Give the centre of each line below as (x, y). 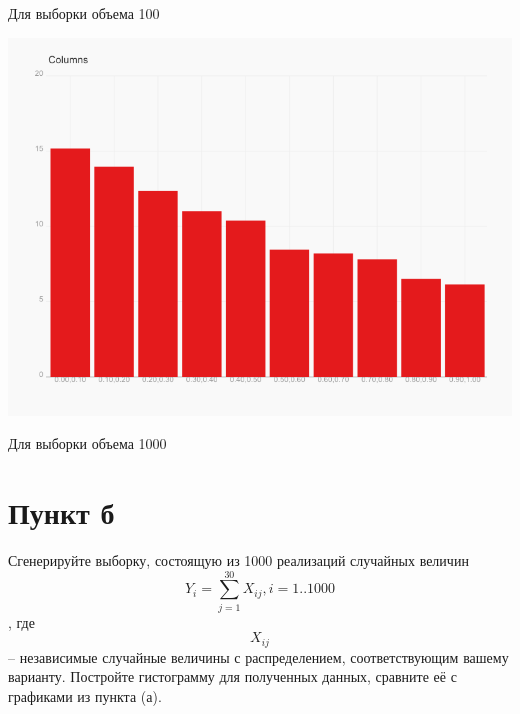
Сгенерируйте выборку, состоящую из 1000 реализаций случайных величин (238, 559)
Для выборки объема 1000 (87, 443)
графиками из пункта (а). (85, 695)
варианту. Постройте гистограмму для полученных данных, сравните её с (232, 676)
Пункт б (61, 511)
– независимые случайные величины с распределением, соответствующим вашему (258, 656)
